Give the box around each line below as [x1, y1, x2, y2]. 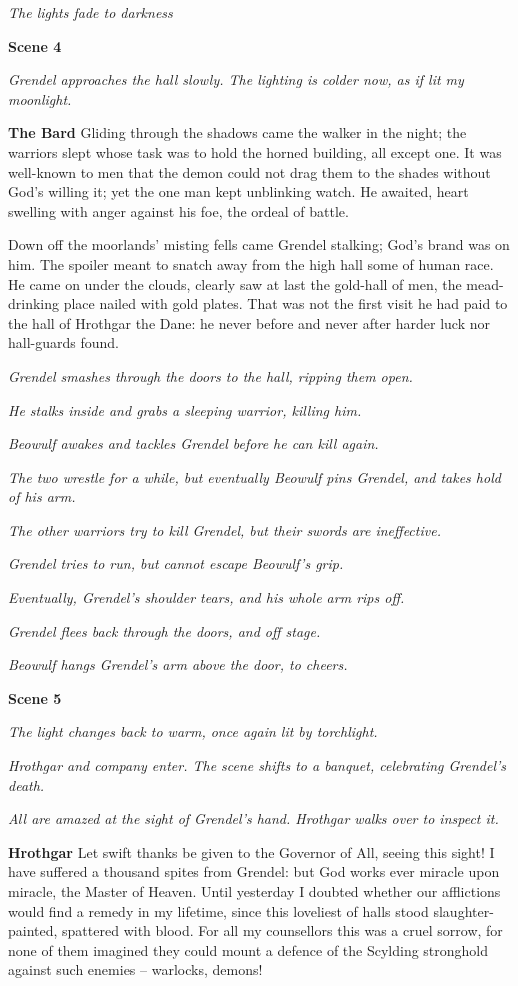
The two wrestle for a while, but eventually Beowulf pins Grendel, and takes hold [8, 466, 501, 487]
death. [8, 774, 45, 795]
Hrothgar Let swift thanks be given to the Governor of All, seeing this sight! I [8, 841, 495, 862]
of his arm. [8, 486, 76, 507]
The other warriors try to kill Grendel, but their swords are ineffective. [8, 519, 441, 540]
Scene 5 [8, 687, 62, 708]
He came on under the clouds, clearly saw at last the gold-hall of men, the [8, 273, 462, 294]
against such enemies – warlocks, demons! [8, 959, 263, 980]
